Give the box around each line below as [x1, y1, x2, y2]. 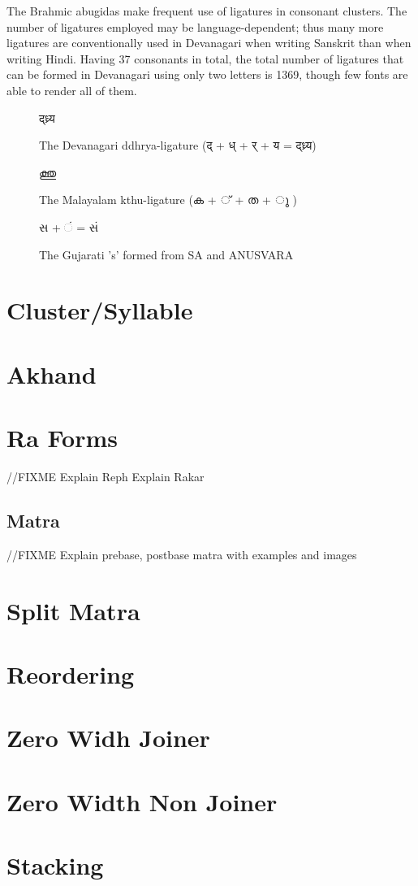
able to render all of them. [6, 81, 137, 98]
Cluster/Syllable [6, 293, 193, 327]
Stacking [6, 849, 104, 882]
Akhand [6, 357, 97, 390]
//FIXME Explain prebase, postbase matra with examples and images [6, 545, 357, 562]
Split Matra [6, 593, 140, 627]
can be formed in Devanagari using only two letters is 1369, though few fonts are [6, 66, 408, 83]
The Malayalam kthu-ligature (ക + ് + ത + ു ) [39, 191, 298, 208]
